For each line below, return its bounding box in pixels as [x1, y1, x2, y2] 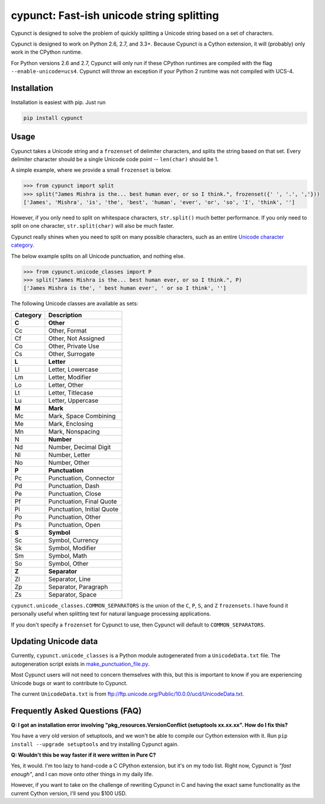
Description [48, 311, 82, 319]
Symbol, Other [48, 559, 89, 567]
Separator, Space [48, 590, 97, 599]
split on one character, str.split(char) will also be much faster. [11, 222, 175, 230]
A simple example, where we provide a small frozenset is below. [11, 166, 172, 174]
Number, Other [48, 458, 90, 467]
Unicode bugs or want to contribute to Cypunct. [11, 679, 128, 686]
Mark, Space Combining [48, 412, 116, 420]
